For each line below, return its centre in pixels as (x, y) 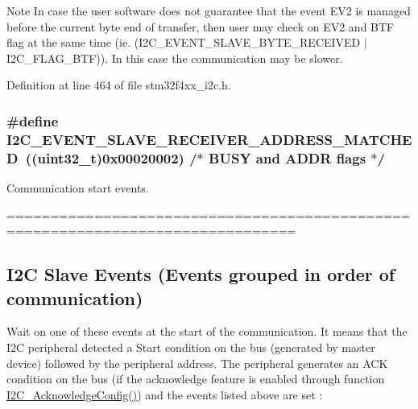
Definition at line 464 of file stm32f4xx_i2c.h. (119, 85)
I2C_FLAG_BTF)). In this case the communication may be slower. (175, 58)
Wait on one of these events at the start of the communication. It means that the (207, 331)
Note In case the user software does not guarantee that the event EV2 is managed (209, 10)
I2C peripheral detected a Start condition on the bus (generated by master (191, 347)
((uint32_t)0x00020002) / (111, 157)
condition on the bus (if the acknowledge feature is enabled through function (196, 379)
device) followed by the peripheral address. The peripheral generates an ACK (197, 363)
